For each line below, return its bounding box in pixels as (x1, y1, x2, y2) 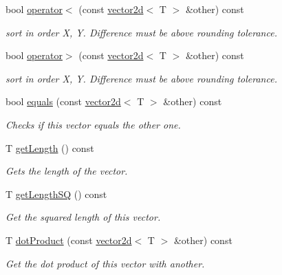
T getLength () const (6, 140, 94, 155)
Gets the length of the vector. (6, 164, 128, 178)
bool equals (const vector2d (6, 94, 121, 109)
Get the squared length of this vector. (6, 210, 161, 224)
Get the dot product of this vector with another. (6, 256, 205, 270)
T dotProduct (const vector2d (6, 232, 132, 247)
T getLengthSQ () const (6, 186, 107, 201)
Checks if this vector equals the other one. (6, 117, 181, 131)
